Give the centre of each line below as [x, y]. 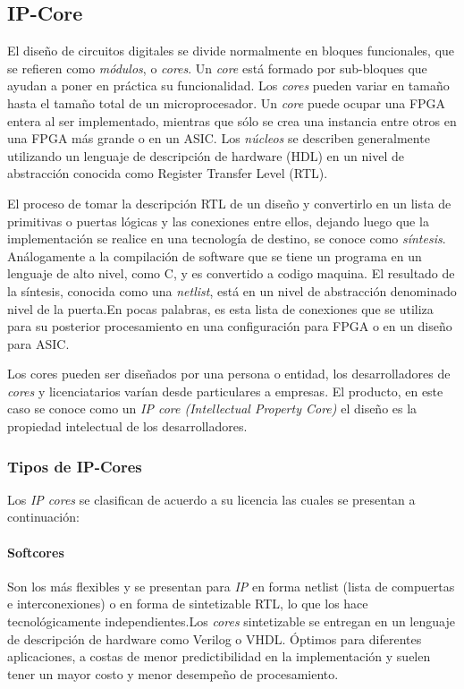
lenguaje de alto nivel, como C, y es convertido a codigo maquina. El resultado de [231, 273]
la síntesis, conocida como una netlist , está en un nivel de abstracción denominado [232, 290]
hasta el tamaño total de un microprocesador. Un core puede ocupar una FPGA [227, 102]
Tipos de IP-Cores [75, 466]
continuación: [43, 517]
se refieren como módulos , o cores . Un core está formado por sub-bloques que [217, 68]
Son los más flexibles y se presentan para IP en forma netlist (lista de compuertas [231, 586]
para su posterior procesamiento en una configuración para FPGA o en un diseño [230, 326]
